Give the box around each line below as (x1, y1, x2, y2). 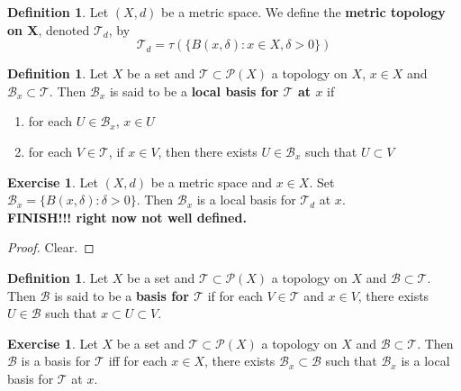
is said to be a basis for (54, 286, 189, 305)
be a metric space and (150, 172, 273, 191)
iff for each (108, 351, 167, 370)
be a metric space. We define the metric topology (161, 3, 446, 21)
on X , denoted (7, 20, 90, 39)
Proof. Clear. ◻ (7, 238, 95, 257)
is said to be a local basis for (109, 81, 279, 100)
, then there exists (158, 141, 258, 160)
